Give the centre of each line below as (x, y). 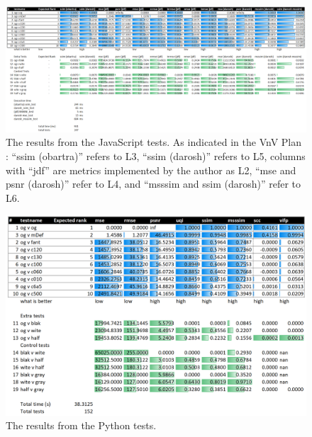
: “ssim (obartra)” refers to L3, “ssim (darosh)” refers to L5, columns (156, 156)
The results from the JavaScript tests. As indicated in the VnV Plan (154, 142)
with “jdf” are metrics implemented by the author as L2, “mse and (151, 170)
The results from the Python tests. (81, 425)
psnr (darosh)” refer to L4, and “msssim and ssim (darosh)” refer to (154, 184)
